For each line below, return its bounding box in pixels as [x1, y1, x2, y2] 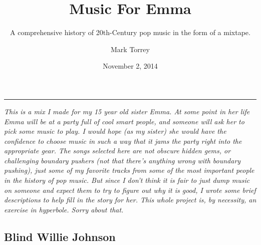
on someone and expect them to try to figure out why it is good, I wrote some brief [4, 184, 256, 195]
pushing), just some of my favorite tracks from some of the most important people [4, 165, 254, 175]
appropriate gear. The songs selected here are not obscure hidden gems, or [4, 145, 231, 156]
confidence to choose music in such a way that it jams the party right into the [4, 135, 242, 146]
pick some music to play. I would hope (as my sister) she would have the [4, 126, 226, 136]
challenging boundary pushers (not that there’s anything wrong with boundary [4, 155, 241, 165]
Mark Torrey [111, 44, 150, 54]
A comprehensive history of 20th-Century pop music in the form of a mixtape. [10, 27, 250, 38]
